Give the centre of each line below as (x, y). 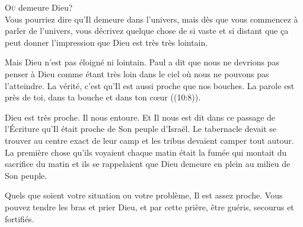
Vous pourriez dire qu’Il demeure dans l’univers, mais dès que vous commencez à (151, 19)
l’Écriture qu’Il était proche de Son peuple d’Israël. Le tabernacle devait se (141, 129)
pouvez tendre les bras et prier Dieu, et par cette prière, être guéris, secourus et (149, 206)
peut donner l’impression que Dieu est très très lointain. (106, 42)
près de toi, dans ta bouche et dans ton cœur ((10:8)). (103, 97)
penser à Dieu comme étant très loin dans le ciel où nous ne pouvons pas (137, 73)
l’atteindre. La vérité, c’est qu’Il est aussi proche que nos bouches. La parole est (150, 85)
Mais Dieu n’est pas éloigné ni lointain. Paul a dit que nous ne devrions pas (142, 62)
